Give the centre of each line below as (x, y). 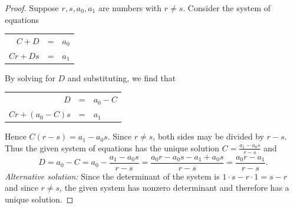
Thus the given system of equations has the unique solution (112, 147)
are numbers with (130, 8)
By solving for (30, 77)
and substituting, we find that (122, 77)
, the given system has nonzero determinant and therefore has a (174, 188)
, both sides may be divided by (209, 136)
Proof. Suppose (32, 8)
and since (22, 188)
